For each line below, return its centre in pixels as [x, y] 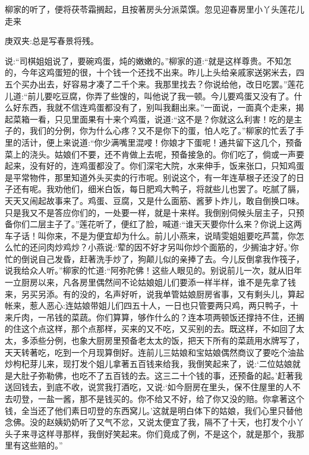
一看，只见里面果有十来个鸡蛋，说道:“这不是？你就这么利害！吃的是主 [166, 119]
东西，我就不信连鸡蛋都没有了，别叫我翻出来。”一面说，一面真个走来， [158, 107]
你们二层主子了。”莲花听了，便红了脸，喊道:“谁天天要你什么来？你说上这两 [157, 224]
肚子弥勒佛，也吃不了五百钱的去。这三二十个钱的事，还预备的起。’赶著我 [162, 375]
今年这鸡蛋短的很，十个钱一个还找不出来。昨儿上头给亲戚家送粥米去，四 [163, 72]
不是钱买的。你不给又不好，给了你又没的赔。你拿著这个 [196, 398]
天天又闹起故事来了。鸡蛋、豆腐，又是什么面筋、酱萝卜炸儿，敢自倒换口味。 [154, 200]
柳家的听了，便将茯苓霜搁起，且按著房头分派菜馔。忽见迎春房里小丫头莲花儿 [154, 9]
